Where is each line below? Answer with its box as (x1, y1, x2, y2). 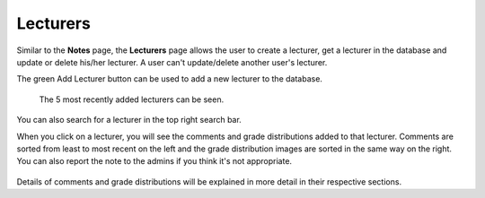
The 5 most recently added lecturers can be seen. (39, 94, 225, 105)
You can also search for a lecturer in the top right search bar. (16, 115, 242, 125)
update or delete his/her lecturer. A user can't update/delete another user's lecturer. (16, 56, 328, 67)
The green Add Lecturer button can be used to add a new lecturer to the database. (16, 73, 323, 84)
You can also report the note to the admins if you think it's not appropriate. (16, 156, 292, 167)
